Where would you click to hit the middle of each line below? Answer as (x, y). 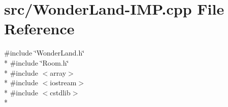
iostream (63, 83)
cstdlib (60, 92)
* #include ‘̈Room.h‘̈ (37, 62)
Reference (39, 29)
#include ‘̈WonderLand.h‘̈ (44, 53)
